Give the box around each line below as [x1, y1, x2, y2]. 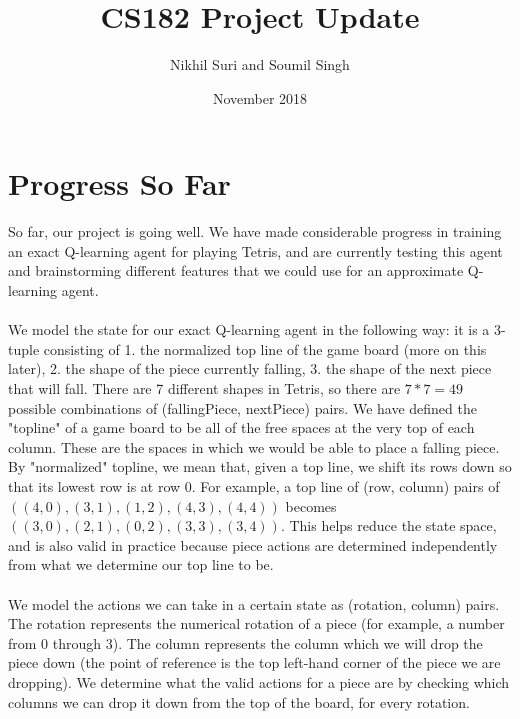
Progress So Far [8, 163, 231, 204]
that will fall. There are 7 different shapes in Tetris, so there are [8, 378, 401, 398]
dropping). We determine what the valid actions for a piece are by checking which [8, 671, 510, 692]
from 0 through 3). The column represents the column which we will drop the [8, 632, 483, 653]
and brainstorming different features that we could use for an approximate [8, 260, 464, 281]
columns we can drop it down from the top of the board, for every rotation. [8, 691, 470, 712]
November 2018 [212, 87, 308, 108]
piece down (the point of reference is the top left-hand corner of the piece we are [8, 652, 501, 673]
